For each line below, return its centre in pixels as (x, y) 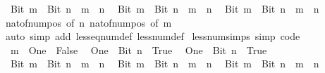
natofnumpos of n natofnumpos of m (88, 22)
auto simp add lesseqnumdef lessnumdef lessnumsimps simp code (153, 36)
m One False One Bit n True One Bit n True (139, 49)
